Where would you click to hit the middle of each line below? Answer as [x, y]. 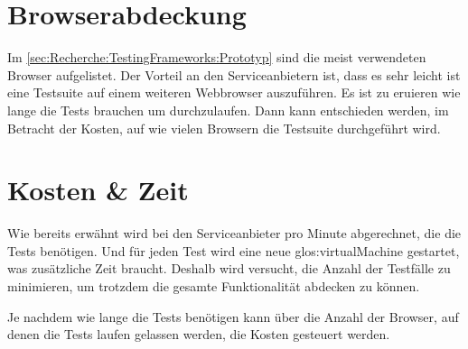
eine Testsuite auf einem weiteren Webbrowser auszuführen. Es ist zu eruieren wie [234, 92]
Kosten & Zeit [98, 190]
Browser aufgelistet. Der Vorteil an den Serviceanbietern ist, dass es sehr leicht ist [234, 74]
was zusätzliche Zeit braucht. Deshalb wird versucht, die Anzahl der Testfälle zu [229, 268]
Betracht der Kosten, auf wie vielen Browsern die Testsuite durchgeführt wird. [224, 128]
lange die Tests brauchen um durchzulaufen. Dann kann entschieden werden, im [228, 110]
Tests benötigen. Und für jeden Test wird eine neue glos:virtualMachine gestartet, [234, 250]
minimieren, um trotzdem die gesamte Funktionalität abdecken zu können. [214, 286]
